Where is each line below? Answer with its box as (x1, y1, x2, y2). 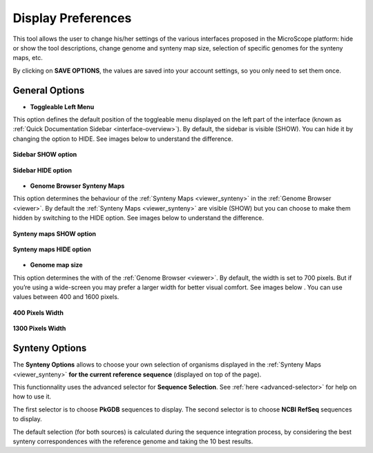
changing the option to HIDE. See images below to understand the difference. (12, 135, 233, 143)
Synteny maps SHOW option (12, 229, 97, 238)
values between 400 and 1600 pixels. (12, 293, 119, 301)
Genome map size (30, 261, 83, 269)
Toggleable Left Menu (30, 102, 95, 110)
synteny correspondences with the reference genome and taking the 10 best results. (12, 437, 254, 445)
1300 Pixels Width (12, 325, 66, 333)
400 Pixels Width (12, 308, 64, 317)
